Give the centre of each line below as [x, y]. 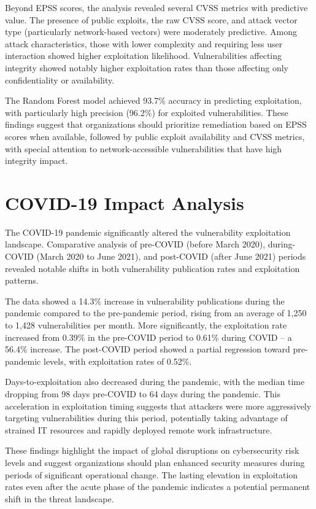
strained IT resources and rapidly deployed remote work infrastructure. [139, 429]
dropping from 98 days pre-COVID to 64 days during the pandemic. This [143, 393]
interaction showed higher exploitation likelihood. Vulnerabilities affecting [144, 56]
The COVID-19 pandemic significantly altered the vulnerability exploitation [148, 232]
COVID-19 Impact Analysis [125, 202]
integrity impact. [37, 161]
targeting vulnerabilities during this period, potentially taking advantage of [146, 418]
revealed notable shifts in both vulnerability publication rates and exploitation [152, 268]
